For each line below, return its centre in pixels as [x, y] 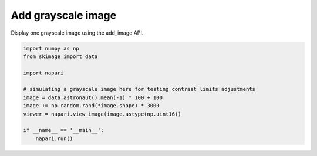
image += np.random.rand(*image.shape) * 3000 [91, 106]
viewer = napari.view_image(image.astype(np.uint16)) [102, 114]
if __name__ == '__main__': [63, 130]
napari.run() [54, 138]
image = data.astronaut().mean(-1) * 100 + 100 [93, 97]
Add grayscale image [64, 15]
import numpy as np [51, 48]
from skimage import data [60, 56]
